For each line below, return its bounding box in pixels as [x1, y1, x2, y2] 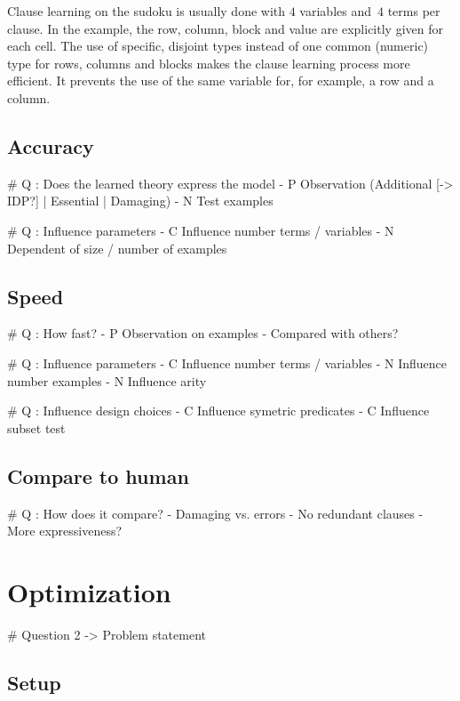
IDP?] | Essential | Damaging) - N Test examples [7, 191, 274, 210]
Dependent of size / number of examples [7, 238, 227, 257]
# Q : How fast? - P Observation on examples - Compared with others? [7, 324, 399, 342]
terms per [387, 2, 440, 20]
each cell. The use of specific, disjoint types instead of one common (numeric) [7, 36, 429, 55]
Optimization [7, 573, 171, 609]
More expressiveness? [7, 521, 123, 540]
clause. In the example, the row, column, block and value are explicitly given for [7, 19, 443, 37]
